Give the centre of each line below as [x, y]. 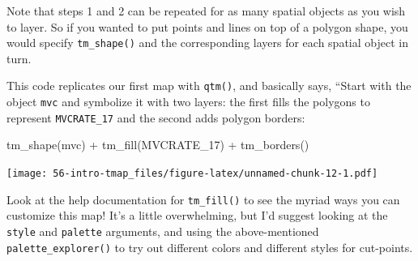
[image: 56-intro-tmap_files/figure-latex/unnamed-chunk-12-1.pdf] [192, 173]
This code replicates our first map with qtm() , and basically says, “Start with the [209, 86]
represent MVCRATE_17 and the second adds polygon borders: [156, 117]
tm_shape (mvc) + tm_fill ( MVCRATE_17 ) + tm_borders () [158, 145]
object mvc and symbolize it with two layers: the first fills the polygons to [188, 102]
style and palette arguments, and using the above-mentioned [163, 231]
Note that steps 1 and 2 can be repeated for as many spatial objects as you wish [206, 11]
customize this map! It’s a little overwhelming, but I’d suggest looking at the [197, 215]
